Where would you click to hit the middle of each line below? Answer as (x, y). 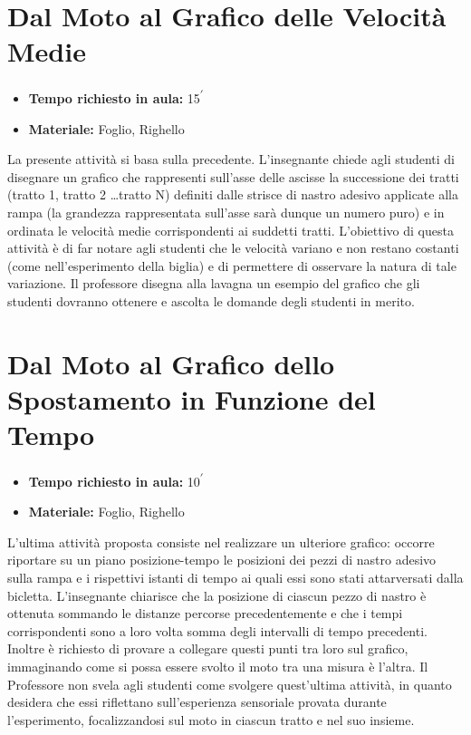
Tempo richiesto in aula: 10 (114, 481)
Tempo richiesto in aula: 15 (114, 97)
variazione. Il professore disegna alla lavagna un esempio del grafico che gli (214, 283)
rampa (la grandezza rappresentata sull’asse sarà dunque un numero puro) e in (226, 212)
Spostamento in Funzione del (192, 398)
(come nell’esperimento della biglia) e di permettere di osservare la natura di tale (232, 265)
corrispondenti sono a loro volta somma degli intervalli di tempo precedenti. (217, 630)
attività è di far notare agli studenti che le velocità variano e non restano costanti (233, 248)
